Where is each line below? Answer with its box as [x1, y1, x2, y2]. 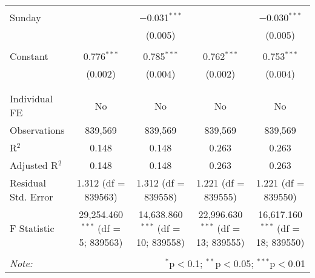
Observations [10, 123, 65, 137]
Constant [10, 49, 48, 63]
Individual [10, 91, 53, 105]
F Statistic [10, 221, 55, 235]
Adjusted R [10, 158, 58, 172]
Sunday [10, 10, 41, 24]
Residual [10, 176, 46, 190]
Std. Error [10, 190, 53, 204]
